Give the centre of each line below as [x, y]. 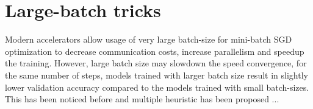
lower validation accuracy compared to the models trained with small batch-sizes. [157, 87]
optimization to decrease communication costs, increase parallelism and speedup [155, 51]
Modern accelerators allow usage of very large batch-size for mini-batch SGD [149, 39]
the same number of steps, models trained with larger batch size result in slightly [156, 75]
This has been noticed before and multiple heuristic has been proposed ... [142, 99]
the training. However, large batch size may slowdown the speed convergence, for [156, 63]
